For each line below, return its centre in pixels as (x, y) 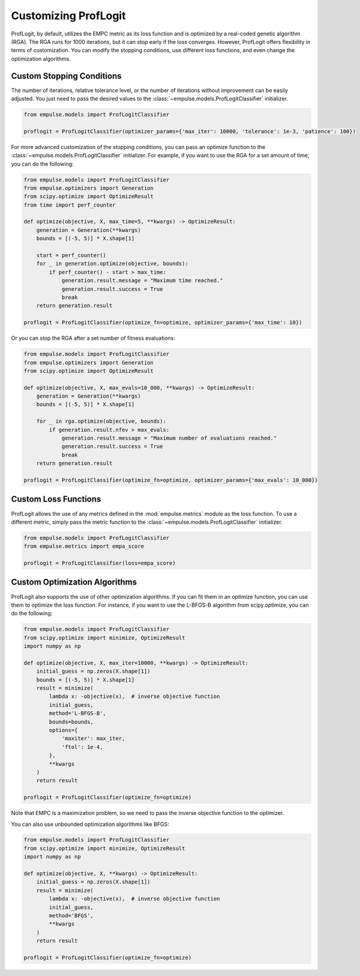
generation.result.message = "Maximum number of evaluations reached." (169, 438)
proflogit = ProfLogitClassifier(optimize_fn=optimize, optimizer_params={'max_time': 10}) (163, 323)
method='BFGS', (71, 916)
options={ (63, 730)
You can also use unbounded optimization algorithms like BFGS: (90, 824)
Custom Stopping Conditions (66, 76)
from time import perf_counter (70, 205)
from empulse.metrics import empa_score (84, 546)
